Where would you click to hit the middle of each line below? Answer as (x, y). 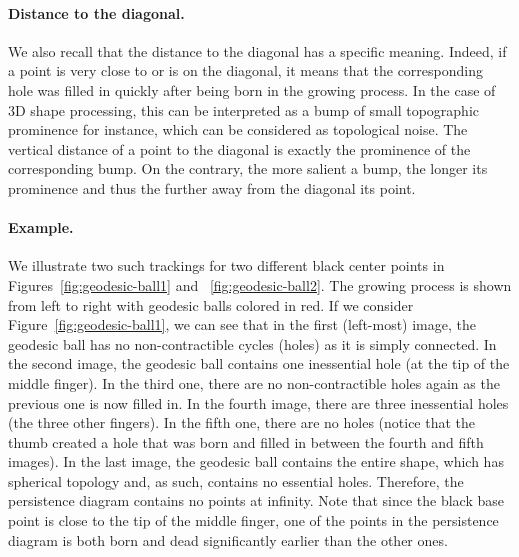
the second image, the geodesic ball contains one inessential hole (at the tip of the (259, 363)
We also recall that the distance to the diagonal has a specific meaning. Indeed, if (257, 50)
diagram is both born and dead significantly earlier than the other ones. (228, 539)
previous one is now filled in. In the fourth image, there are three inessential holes (258, 402)
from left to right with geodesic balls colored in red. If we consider (211, 304)
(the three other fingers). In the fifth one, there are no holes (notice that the (242, 422)
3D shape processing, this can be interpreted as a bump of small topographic (243, 109)
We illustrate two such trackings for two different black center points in (226, 265)
